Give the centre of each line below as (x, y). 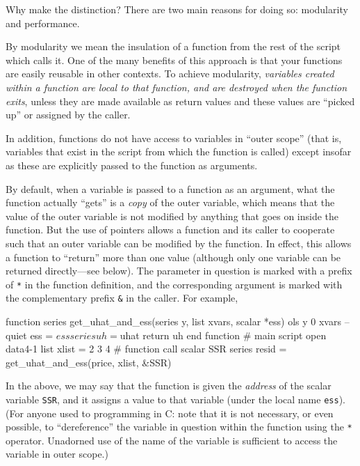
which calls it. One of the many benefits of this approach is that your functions (174, 60)
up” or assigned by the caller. (68, 115)
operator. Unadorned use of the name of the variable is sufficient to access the (172, 440)
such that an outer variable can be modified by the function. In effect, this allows (179, 243)
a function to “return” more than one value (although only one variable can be (173, 257)
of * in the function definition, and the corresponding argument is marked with (174, 284)
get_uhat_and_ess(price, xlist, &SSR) (89, 362)
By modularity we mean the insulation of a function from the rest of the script (173, 46)
